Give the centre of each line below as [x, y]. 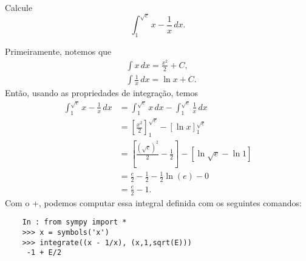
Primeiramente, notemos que [58, 51]
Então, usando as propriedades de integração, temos [101, 93]
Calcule [19, 7]
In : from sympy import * [74, 222]
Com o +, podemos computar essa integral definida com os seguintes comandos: [154, 202]
